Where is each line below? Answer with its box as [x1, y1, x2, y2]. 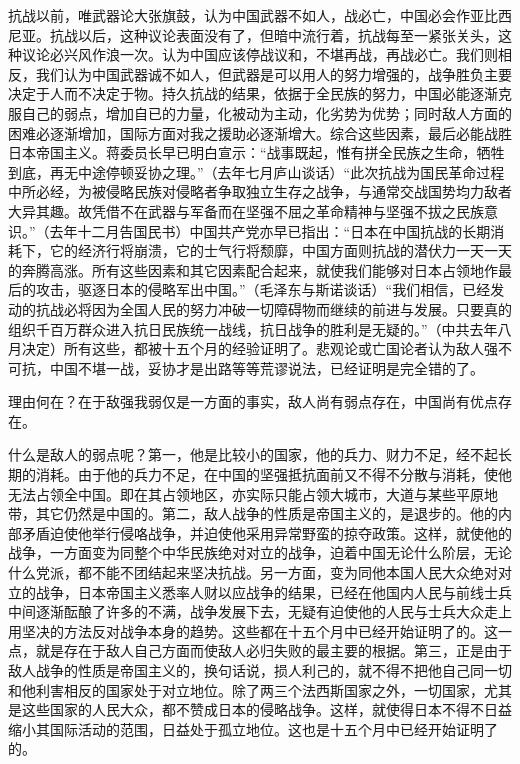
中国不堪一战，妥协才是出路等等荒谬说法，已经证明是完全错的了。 [49, 357, 484, 378]
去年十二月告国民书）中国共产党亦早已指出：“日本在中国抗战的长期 [49, 220, 491, 241]
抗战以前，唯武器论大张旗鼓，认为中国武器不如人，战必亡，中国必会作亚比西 [8, 5, 512, 25]
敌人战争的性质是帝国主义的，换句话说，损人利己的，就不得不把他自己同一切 [8, 660, 512, 680]
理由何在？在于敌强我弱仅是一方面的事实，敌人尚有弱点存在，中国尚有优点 [8, 391, 498, 412]
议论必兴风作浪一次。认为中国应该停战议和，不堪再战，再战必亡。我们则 [21, 44, 498, 65]
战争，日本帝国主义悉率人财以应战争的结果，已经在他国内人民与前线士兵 [35, 581, 512, 602]
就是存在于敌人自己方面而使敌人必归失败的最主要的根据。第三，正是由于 [35, 640, 512, 661]
